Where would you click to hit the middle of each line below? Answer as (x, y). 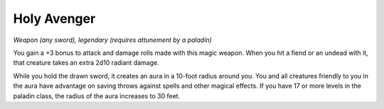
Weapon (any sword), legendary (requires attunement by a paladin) (113, 40)
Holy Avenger (54, 19)
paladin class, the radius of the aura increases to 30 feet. (97, 95)
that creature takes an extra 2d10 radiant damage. (86, 63)
